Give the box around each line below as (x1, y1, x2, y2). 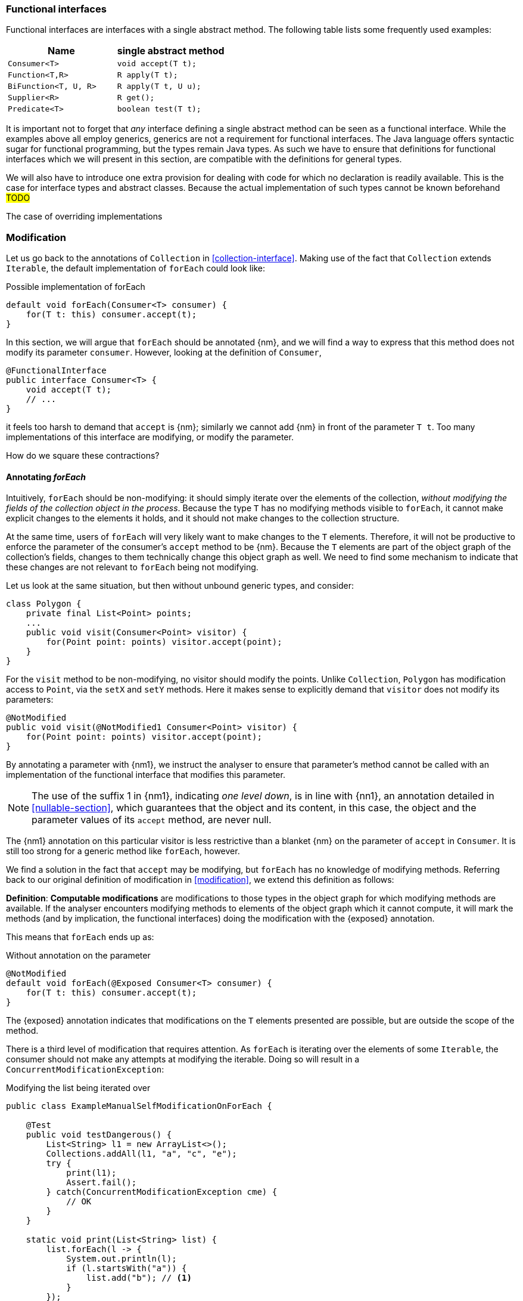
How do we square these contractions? (6, 450, 160, 461)
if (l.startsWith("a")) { (66, 1263, 187, 1274)
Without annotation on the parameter (6, 950, 151, 961)
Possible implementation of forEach (6, 282, 145, 292)
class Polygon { (6, 599, 82, 609)
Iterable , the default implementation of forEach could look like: (6, 263, 266, 274)
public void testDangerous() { (26, 1130, 172, 1140)
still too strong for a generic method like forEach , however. (6, 846, 240, 857)
